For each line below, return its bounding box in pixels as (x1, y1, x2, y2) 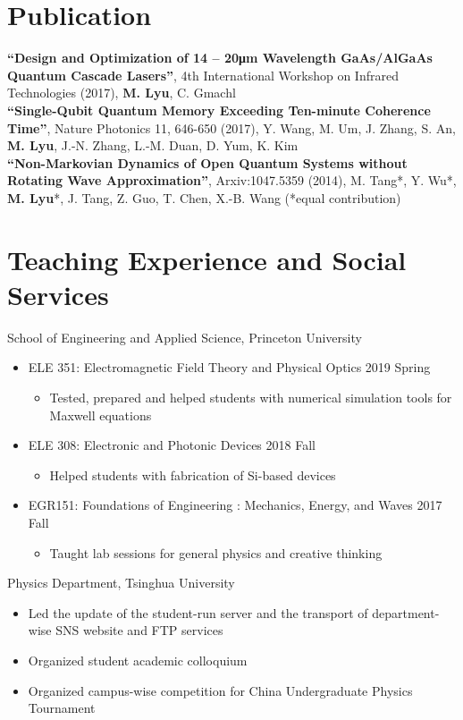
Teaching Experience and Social (7, 241, 407, 277)
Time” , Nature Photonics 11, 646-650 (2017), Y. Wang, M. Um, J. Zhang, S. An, (7, 118, 456, 137)
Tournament (28, 699, 96, 717)
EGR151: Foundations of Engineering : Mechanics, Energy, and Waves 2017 (28, 496, 442, 514)
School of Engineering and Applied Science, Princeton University (7, 327, 362, 346)
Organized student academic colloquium (28, 650, 248, 669)
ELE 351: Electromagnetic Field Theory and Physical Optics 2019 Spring (28, 358, 431, 377)
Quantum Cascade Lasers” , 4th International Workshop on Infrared (7, 65, 399, 84)
